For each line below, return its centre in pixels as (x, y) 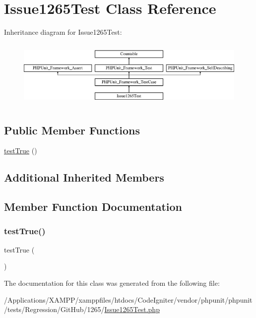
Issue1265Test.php (132, 309)
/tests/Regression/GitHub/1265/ (54, 309)
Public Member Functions (72, 130)
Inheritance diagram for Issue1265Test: (63, 32)
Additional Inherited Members (84, 177)
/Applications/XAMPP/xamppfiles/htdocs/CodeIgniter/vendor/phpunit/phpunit (128, 299)
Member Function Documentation (93, 207)
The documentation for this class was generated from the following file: (112, 283)
